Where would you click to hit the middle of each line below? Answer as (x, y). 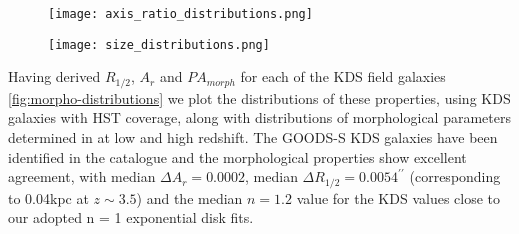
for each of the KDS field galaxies (343, 76)
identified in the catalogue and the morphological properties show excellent (237, 156)
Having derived (54, 76)
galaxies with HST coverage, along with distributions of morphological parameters (259, 117)
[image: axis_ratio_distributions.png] (180, 14)
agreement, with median (82, 176)
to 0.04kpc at (48, 197)
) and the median (189, 197)
